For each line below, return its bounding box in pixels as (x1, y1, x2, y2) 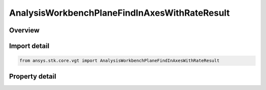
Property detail (9, 72, 57, 81)
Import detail (9, 42, 49, 50)
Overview (9, 26, 40, 34)
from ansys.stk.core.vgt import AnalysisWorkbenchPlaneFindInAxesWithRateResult (19, 58, 220, 63)
